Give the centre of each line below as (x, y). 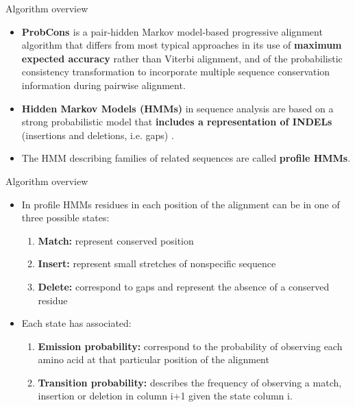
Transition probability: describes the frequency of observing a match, (190, 382)
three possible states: (65, 218)
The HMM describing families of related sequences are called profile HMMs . (186, 158)
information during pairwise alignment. (103, 85)
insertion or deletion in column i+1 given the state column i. (165, 396)
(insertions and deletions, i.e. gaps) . (98, 135)
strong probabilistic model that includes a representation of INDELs (177, 122)
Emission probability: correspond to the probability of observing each (190, 346)
